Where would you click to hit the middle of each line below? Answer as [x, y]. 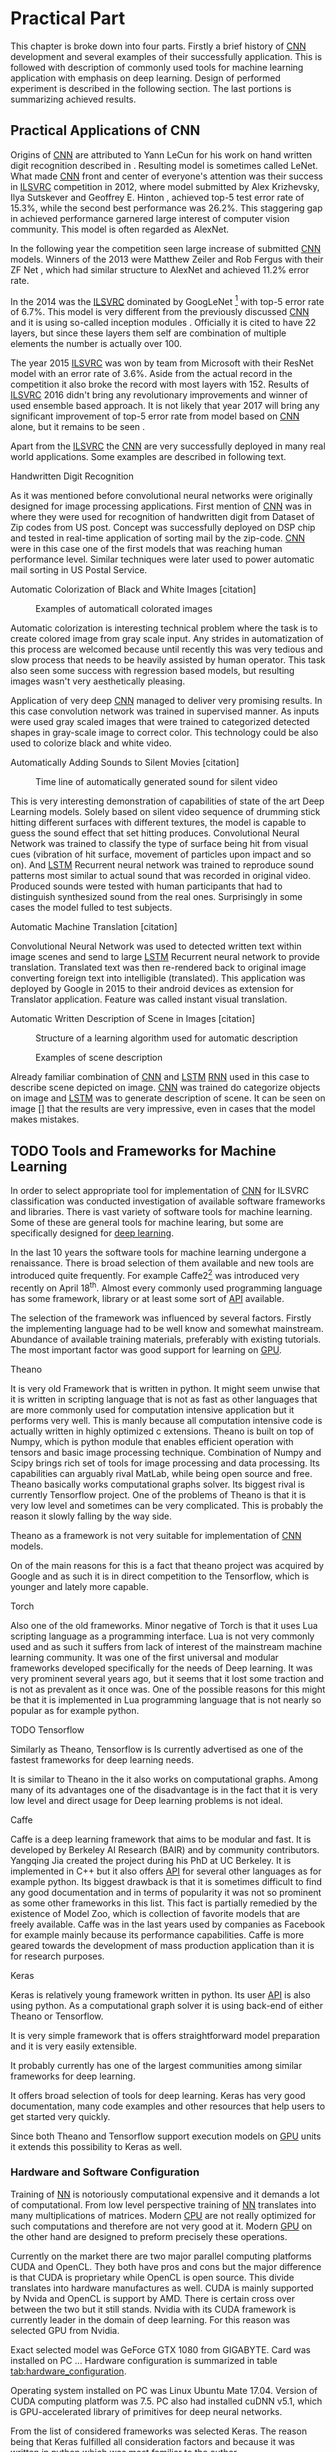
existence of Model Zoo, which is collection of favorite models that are [155, 1913]
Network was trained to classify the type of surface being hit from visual [159, 844]
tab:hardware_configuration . [68, 2371]
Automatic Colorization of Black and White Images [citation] [133, 589]
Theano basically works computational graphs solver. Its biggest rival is [157, 1484]
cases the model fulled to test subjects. [91, 908]
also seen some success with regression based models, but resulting [152, 671]
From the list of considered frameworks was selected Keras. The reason [159, 2431]
